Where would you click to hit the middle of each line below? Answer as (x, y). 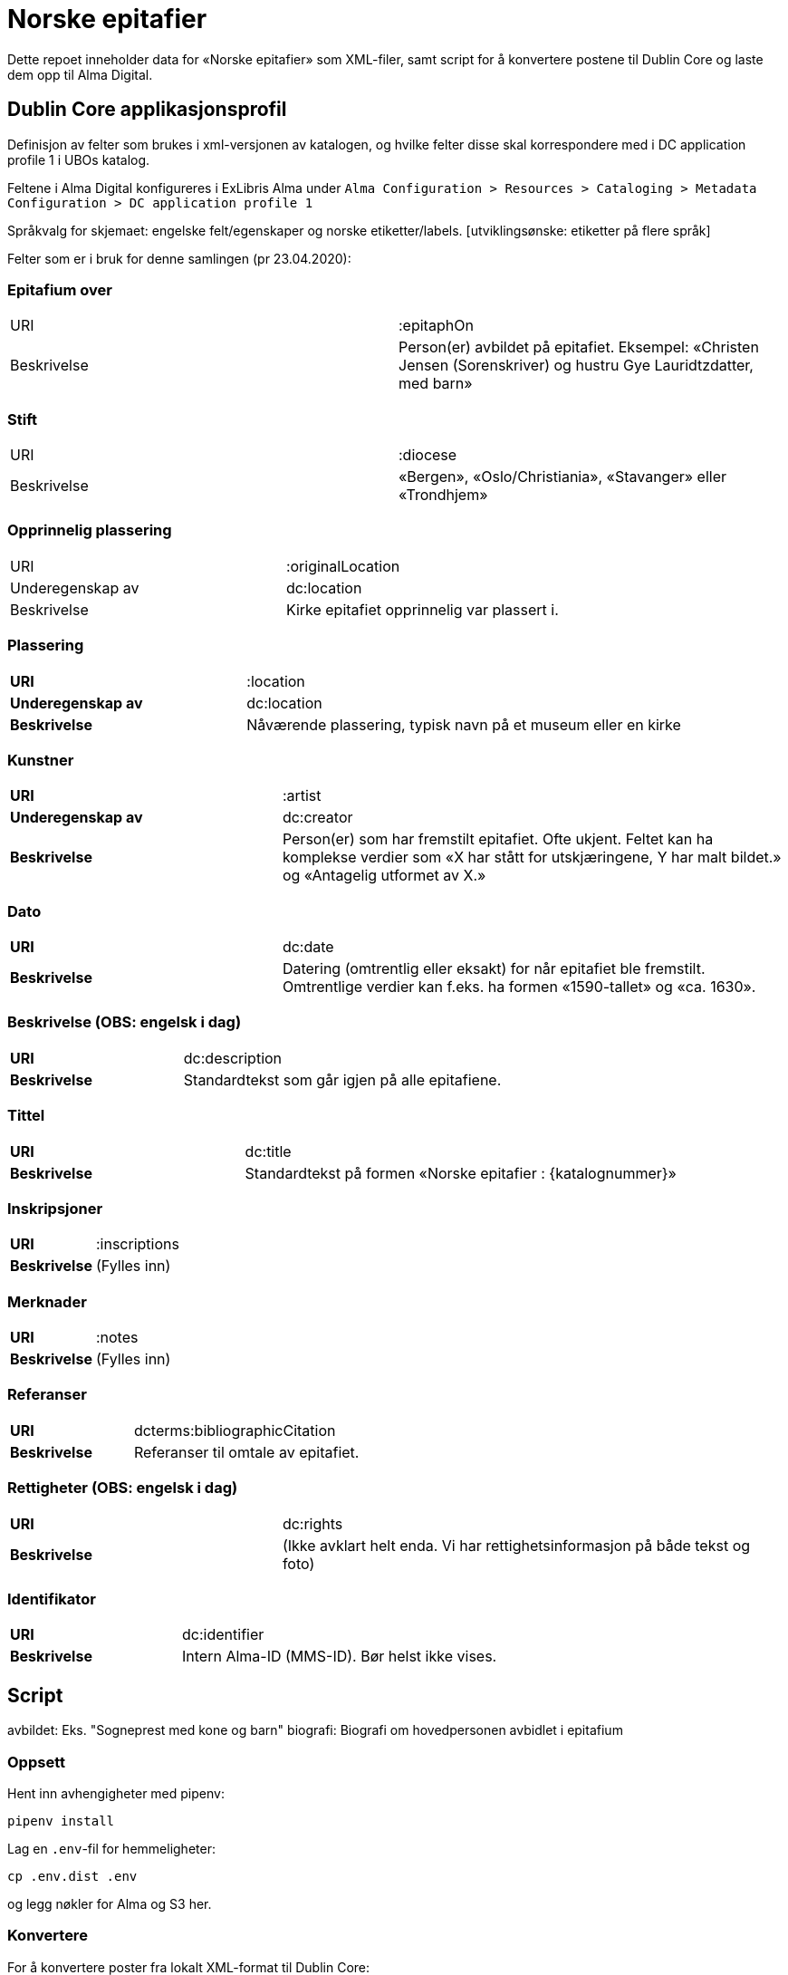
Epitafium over (60, 289)
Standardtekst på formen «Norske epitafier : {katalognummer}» (461, 1173)
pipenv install (61, 1821)
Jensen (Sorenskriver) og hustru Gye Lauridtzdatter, (576, 366)
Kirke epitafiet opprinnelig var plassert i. (422, 609)
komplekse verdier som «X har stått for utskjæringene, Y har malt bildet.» (532, 857)
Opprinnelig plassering (90, 530)
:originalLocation (343, 566)
